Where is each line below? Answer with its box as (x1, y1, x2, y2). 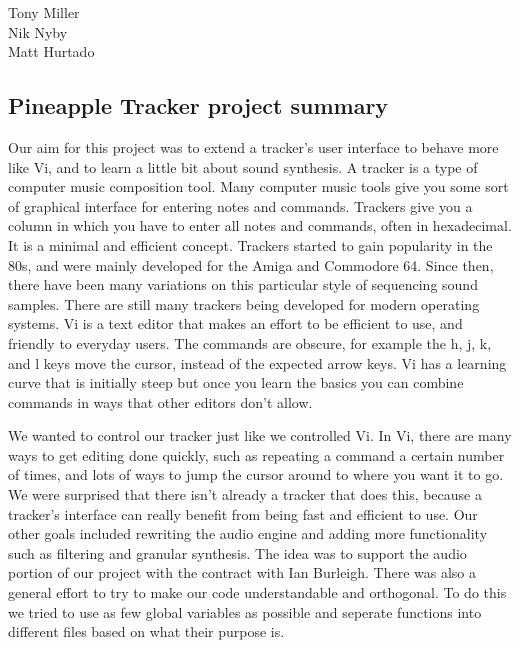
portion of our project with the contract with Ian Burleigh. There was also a (8, 562, 477, 583)
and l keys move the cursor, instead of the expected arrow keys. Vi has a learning (8, 352, 507, 373)
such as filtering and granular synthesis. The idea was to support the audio (8, 542, 467, 563)
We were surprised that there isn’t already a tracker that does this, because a (8, 484, 482, 505)
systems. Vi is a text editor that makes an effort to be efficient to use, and (8, 313, 463, 334)
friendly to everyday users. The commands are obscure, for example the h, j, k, (8, 332, 492, 353)
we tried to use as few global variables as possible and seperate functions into (8, 601, 482, 622)
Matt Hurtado (8, 41, 95, 62)
